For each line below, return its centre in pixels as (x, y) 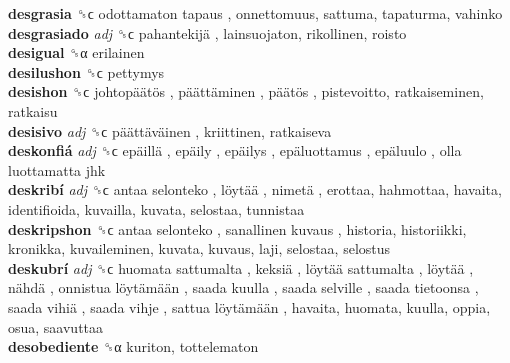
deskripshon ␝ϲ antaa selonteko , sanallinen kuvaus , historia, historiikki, (237, 228)
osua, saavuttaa (56, 326)
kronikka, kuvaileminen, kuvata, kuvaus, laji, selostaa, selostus (199, 248)
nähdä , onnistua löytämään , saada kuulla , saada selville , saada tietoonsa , (243, 287)
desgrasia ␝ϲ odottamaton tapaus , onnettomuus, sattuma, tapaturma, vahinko (255, 13)
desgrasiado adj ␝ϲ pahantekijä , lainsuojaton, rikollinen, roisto (207, 32)
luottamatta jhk (57, 169)
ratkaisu (33, 110)
